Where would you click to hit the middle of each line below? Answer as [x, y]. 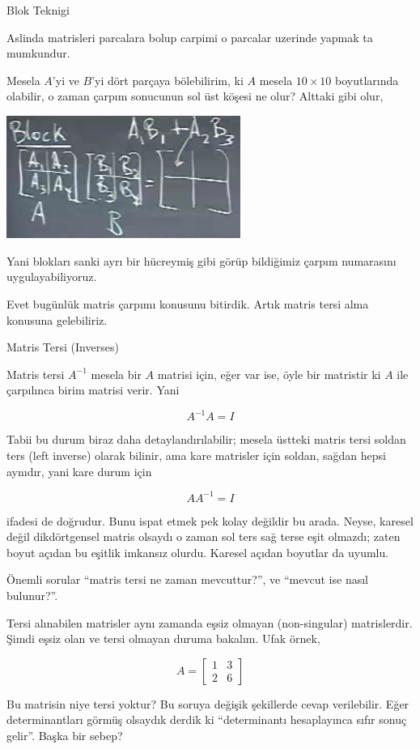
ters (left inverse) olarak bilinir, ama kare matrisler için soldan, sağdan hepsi [196, 455]
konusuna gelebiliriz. [57, 319]
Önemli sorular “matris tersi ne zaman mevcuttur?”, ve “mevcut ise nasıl [187, 579]
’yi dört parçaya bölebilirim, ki [168, 80]
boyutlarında [367, 80]
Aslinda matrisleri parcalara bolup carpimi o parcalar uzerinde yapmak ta [190, 37]
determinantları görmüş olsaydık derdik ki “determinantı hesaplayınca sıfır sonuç [207, 719]
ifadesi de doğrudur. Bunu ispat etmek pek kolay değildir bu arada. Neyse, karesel [210, 520]
